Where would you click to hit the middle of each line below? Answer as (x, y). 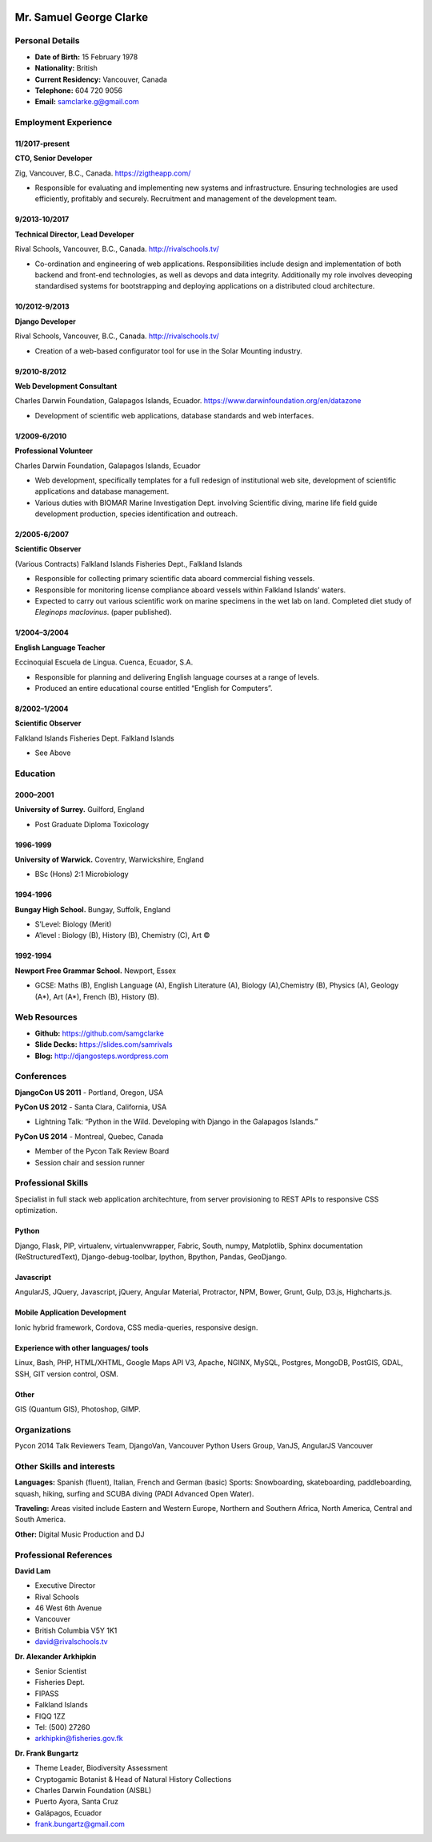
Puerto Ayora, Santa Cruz (77, 1802)
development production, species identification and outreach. (136, 514)
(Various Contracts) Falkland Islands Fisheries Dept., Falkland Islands (129, 564)
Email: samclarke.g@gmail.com (87, 102)
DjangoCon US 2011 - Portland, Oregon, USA (89, 1092)
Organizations (43, 1429)
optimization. (36, 1210)
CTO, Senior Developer (54, 158)
